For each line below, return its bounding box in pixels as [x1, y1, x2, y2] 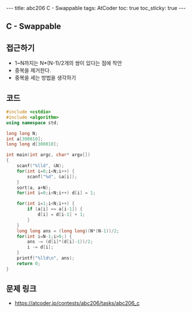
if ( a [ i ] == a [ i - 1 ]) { [27, 206, 83, 212]
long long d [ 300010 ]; [6, 141, 59, 147]
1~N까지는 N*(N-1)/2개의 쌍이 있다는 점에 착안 [14, 60, 122, 67]
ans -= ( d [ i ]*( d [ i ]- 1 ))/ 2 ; [27, 239, 93, 245]
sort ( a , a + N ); [16, 185, 51, 191]
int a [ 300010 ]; [6, 136, 43, 142]
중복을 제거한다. [14, 67, 51, 74]
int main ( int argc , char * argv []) [6, 152, 91, 158]
